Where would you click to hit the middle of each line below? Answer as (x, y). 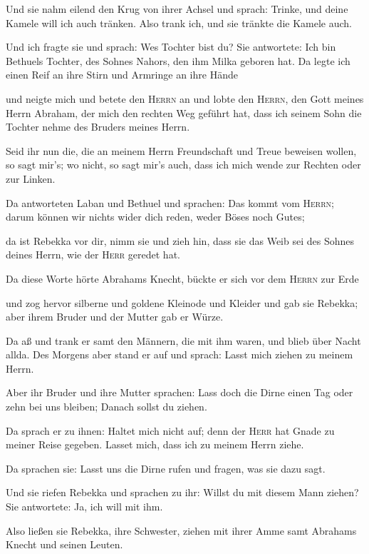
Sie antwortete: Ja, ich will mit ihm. (84, 507)
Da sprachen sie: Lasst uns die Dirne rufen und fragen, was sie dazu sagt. (166, 468)
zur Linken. (31, 178)
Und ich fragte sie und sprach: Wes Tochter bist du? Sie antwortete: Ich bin (171, 47)
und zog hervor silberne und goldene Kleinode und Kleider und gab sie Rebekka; (182, 302)
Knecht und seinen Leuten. (64, 544)
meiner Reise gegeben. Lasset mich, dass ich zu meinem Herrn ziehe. (155, 444)
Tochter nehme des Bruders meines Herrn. (98, 127)
